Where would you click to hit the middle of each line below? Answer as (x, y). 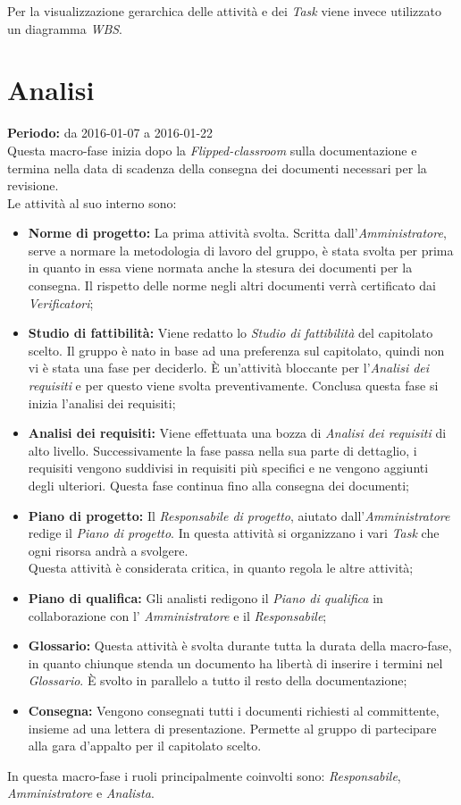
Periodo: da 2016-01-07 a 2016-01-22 (110, 133)
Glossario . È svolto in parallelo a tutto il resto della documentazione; (218, 680)
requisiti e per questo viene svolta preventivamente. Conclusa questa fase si (233, 386)
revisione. (33, 185)
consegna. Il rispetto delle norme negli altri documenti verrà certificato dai (232, 285)
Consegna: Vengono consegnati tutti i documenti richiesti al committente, (234, 710)
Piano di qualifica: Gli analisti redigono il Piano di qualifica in (205, 597)
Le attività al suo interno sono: (92, 202)
